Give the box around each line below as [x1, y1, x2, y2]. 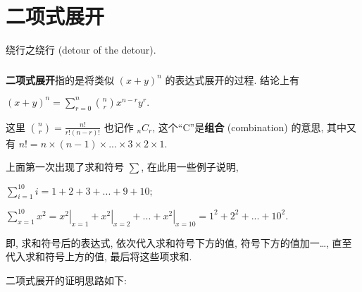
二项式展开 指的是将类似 [6, 72, 114, 87]
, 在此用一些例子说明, [141, 159, 239, 174]
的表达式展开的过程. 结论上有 [165, 72, 300, 87]
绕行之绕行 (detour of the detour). [6, 42, 156, 57]
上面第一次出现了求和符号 [6, 159, 124, 174]
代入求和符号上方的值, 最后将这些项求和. [6, 249, 192, 264]
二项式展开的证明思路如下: [6, 272, 127, 287]
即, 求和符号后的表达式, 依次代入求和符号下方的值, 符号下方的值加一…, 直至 [6, 235, 352, 250]
